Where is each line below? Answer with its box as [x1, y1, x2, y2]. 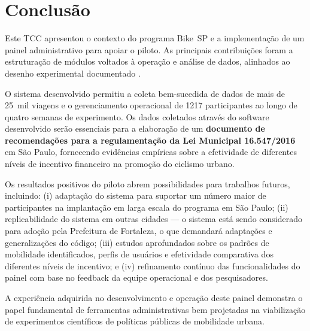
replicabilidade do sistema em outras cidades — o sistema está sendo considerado [5, 212, 302, 225]
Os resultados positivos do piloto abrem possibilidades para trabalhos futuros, [5, 177, 290, 190]
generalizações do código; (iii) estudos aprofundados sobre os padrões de [5, 236, 269, 248]
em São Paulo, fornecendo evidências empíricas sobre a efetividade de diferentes [5, 145, 297, 158]
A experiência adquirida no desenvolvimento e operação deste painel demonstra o [5, 291, 303, 303]
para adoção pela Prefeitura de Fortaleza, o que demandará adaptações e [5, 224, 272, 237]
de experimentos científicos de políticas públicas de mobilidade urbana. [5, 315, 265, 327]
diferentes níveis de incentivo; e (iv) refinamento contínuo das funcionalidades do [5, 259, 300, 272]
